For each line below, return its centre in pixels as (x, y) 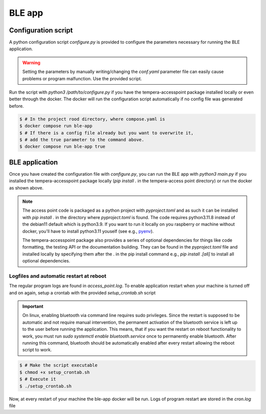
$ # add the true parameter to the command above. (82, 140)
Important (33, 306)
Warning (31, 63)
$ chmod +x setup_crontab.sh (55, 372)
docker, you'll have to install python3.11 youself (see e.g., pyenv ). (88, 231)
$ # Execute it (38, 379)
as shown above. (26, 188)
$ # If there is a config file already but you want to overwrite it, (107, 133)
